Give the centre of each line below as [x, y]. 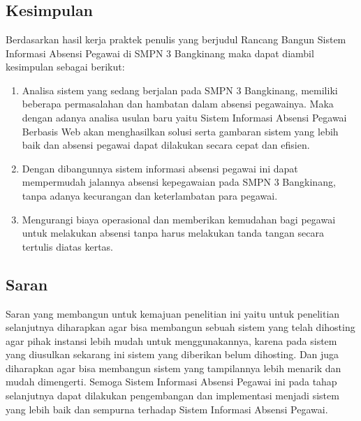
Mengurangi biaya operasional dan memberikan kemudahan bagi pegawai [179, 219]
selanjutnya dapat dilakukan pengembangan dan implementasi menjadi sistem [172, 396]
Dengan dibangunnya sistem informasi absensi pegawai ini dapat [160, 168]
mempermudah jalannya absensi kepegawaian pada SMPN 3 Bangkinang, [179, 182]
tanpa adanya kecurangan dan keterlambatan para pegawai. [150, 195]
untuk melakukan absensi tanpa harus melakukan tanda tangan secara [173, 233]
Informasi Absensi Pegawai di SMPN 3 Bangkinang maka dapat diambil [160, 53]
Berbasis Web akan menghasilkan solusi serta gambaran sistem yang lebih [180, 131]
